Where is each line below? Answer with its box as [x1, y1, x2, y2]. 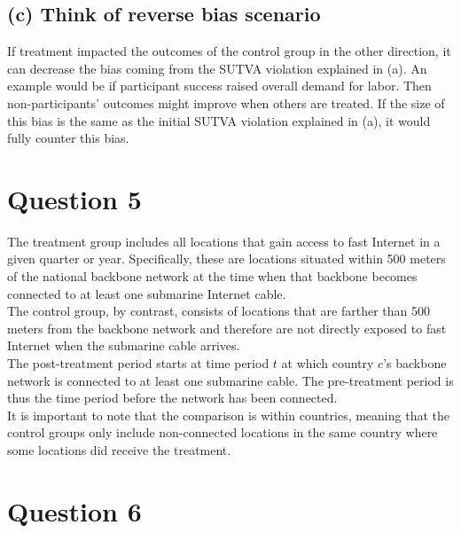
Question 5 [7, 180, 142, 216]
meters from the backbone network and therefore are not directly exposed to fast [7, 318, 447, 337]
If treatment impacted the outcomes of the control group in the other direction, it [7, 42, 451, 60]
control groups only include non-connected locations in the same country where [7, 423, 438, 442]
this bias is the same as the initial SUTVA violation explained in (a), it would [7, 111, 431, 129]
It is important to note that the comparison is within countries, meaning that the [7, 405, 449, 424]
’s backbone [383, 354, 447, 372]
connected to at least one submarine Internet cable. [7, 284, 286, 302]
